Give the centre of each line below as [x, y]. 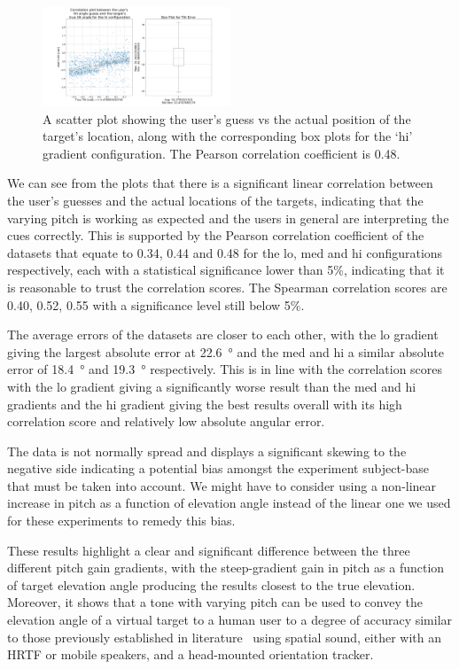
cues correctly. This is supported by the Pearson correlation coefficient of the [216, 235]
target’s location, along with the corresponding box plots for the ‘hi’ [228, 136]
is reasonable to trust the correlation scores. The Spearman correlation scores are [227, 287]
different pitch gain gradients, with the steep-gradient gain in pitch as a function [226, 568]
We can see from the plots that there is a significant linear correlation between [220, 183]
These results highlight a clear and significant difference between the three [209, 550]
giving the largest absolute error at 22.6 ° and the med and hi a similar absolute [226, 351]
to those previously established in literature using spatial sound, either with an [224, 637]
